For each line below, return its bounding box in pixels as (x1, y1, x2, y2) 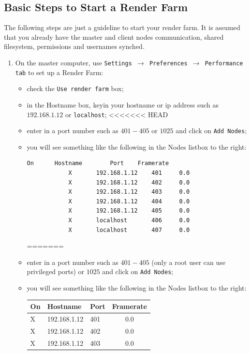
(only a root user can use (151, 257, 225, 267)
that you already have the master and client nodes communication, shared (4, 31, 224, 42)
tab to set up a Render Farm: (15, 67, 103, 77)
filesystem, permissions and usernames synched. (4, 41, 145, 51)
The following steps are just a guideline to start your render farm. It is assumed (4, 22, 240, 32)
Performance (205, 60, 243, 67)
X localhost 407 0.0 (68, 226, 190, 233)
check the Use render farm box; (27, 83, 124, 93)
